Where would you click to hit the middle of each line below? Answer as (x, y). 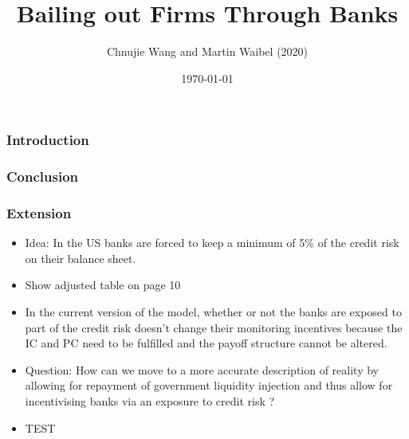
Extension (39, 213)
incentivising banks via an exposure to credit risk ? (150, 401)
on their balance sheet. (81, 258)
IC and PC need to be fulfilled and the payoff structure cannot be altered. (206, 343)
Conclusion (42, 176)
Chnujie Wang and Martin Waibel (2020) (207, 51)
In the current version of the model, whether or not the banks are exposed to (213, 312)
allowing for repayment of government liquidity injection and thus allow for (209, 385)
